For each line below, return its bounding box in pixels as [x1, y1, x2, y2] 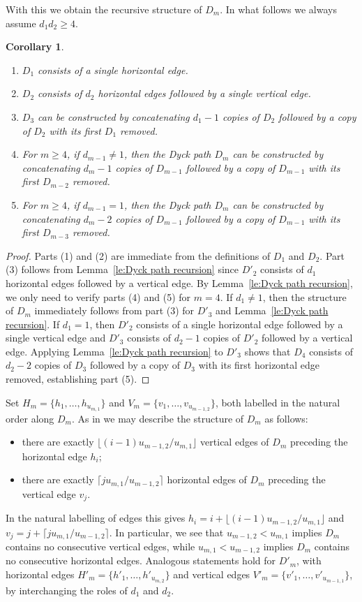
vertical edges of [200, 434, 269, 449]
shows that [244, 344, 291, 358]
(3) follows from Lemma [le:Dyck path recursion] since [6, 262, 239, 277]
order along [6, 411, 54, 425]
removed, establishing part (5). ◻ [6, 372, 150, 386]
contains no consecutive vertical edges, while [6, 538, 195, 553]
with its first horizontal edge [198, 358, 319, 372]
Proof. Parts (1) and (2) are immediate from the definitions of [6, 248, 271, 263]
